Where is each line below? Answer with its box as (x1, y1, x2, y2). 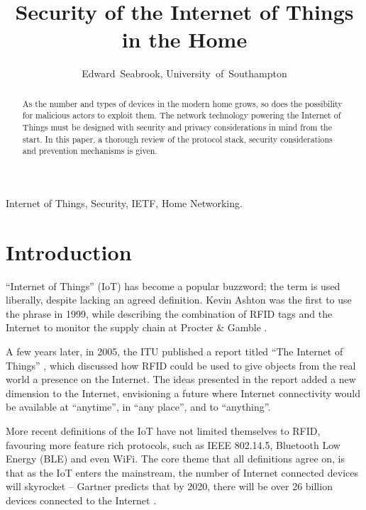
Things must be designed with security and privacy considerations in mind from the (22, 121, 332, 133)
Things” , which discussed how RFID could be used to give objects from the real (6, 357, 356, 372)
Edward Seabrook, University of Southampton (82, 66, 287, 81)
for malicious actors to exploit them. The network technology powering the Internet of (22, 109, 341, 121)
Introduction (6, 237, 132, 266)
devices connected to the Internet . (6, 493, 157, 508)
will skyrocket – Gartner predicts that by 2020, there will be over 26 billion (6, 479, 333, 494)
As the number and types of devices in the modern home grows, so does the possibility (22, 97, 343, 109)
